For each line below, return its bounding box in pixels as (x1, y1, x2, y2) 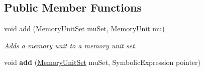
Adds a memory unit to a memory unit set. (4, 40, 137, 50)
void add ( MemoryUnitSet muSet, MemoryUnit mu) (4, 23, 165, 34)
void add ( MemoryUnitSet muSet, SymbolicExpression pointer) (4, 57, 201, 67)
